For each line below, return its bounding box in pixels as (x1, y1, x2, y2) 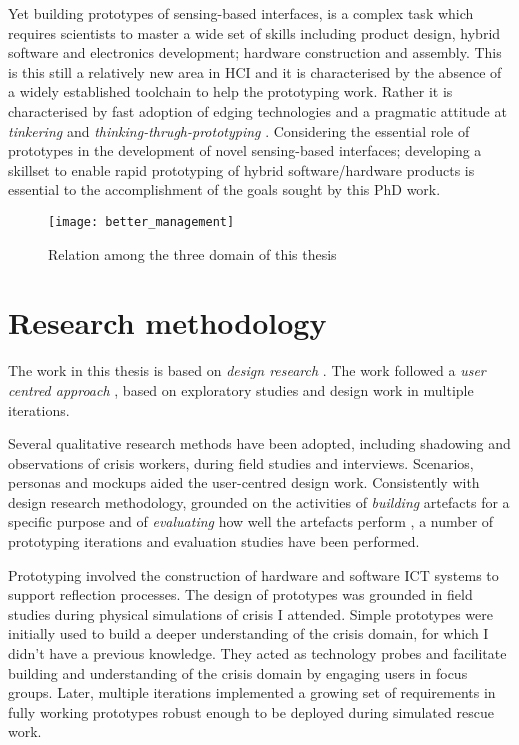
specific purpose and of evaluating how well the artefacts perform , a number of (8, 511, 494, 532)
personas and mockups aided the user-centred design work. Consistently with (8, 472, 480, 493)
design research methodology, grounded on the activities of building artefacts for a (8, 491, 510, 512)
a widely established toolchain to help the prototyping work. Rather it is (8, 81, 453, 102)
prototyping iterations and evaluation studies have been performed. (8, 531, 420, 552)
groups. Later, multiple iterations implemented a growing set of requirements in (8, 682, 496, 703)
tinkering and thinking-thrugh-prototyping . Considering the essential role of (8, 120, 470, 141)
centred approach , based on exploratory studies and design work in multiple (8, 379, 474, 400)
